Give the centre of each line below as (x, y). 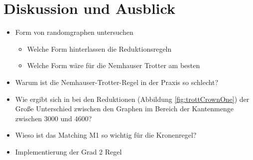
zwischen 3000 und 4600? (54, 118)
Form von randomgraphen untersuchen (74, 32)
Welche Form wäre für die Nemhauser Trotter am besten (114, 65)
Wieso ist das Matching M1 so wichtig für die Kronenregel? (106, 135)
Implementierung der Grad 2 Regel (68, 151)
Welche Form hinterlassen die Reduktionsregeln (99, 48)
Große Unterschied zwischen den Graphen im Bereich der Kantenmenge (124, 109)
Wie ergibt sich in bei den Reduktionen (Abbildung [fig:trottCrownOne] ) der (132, 99)
